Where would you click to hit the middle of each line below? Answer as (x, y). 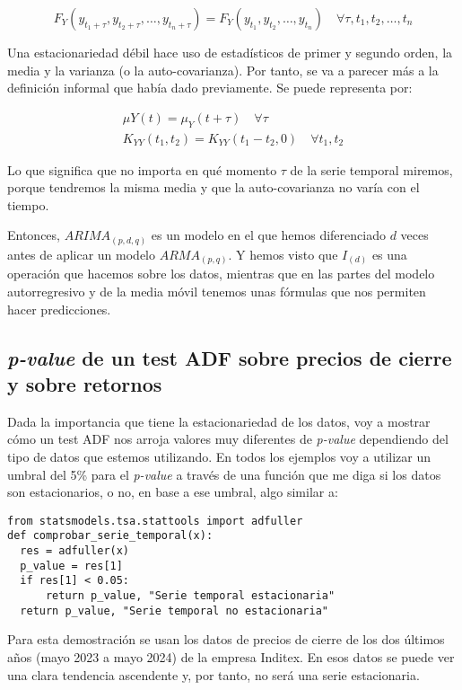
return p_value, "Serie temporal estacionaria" (190, 596)
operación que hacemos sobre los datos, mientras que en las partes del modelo (221, 274)
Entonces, (34, 235)
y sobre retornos (85, 384)
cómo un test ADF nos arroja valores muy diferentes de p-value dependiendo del (228, 439)
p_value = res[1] (71, 566)
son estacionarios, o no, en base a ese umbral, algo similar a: (173, 492)
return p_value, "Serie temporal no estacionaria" (174, 610)
